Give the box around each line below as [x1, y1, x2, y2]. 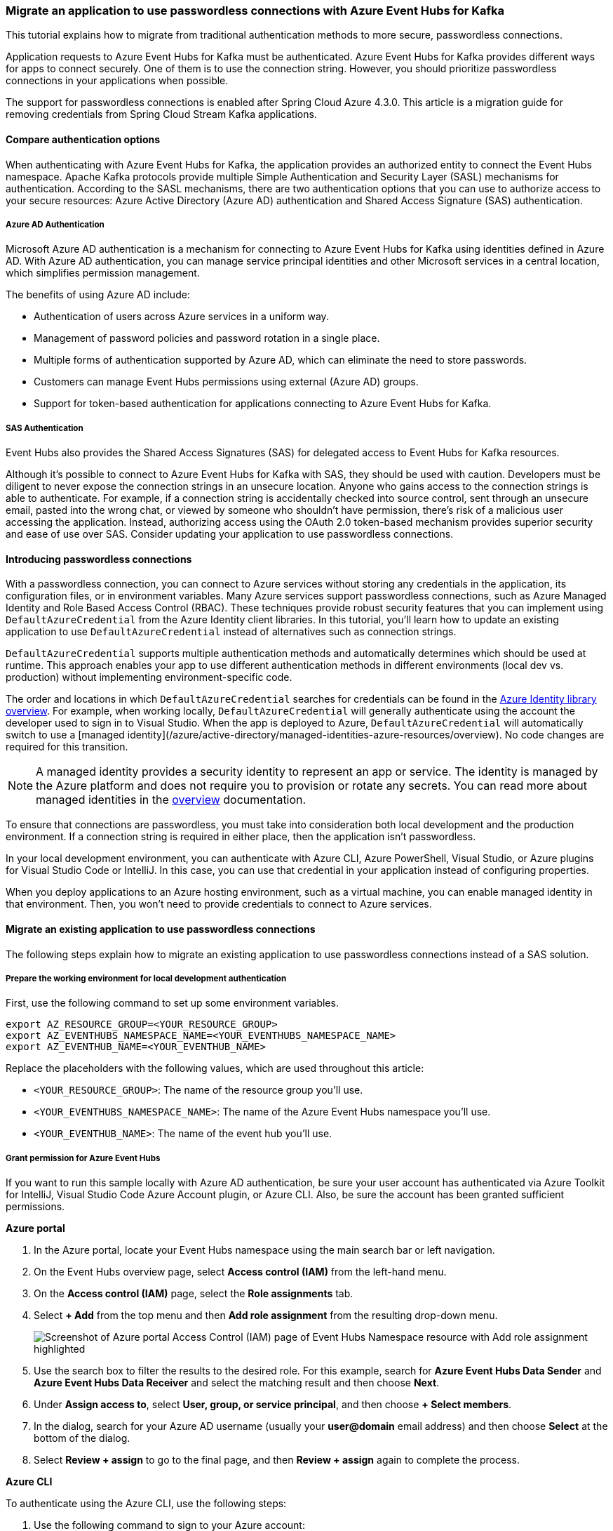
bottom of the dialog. [34, 1432, 130, 1445]
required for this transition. [6, 741, 128, 753]
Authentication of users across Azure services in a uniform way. [34, 310, 329, 323]
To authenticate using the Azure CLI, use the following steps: [6, 1497, 287, 1510]
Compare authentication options [6, 133, 161, 145]
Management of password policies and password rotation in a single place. [34, 332, 380, 345]
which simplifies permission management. [6, 267, 200, 279]
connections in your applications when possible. [6, 74, 229, 87]
